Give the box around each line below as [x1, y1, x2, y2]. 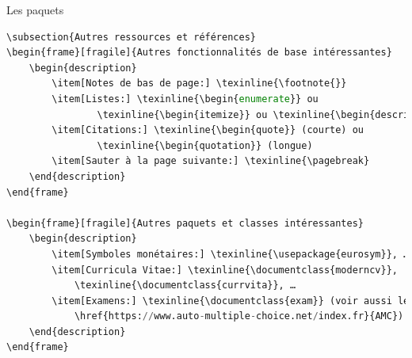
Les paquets [6, 2, 64, 17]
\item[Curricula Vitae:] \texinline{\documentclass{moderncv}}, [51, 264, 398, 276]
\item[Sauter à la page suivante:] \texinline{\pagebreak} [51, 155, 370, 167]
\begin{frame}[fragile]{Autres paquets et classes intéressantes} [6, 217, 364, 229]
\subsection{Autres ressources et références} [6, 31, 256, 43]
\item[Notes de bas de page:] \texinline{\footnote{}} [51, 78, 347, 89]
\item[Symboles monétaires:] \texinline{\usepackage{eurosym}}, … [51, 248, 410, 260]
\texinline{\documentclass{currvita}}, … [74, 280, 296, 291]
